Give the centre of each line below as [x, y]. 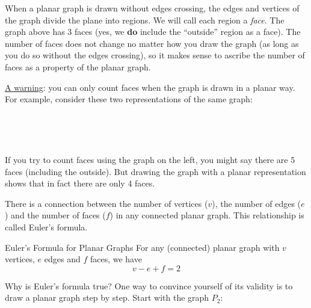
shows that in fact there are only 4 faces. [80, 183]
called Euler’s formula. [46, 226]
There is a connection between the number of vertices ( [106, 203]
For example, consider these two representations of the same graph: [129, 99]
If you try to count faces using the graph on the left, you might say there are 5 [150, 159]
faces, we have [116, 259]
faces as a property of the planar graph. [78, 66]
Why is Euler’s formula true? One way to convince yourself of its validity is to [149, 285]
